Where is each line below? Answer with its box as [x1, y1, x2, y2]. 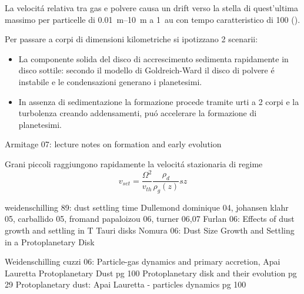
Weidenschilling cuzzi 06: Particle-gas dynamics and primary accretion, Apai [5, 255, 280, 268]
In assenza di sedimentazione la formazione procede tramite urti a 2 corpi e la [18, 95, 299, 107]
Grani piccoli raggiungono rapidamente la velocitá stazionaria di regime [5, 157, 263, 170]
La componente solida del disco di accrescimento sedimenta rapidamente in [18, 52, 289, 65]
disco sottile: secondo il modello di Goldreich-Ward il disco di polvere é [18, 64, 275, 76]
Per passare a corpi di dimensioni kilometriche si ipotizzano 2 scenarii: [5, 33, 258, 45]
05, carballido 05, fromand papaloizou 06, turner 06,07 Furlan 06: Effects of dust [5, 212, 295, 225]
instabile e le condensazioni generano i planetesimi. [18, 75, 202, 87]
